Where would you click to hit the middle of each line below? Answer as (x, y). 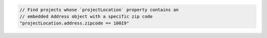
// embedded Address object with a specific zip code (86, 16)
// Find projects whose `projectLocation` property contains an (99, 9)
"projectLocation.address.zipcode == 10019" (74, 23)
